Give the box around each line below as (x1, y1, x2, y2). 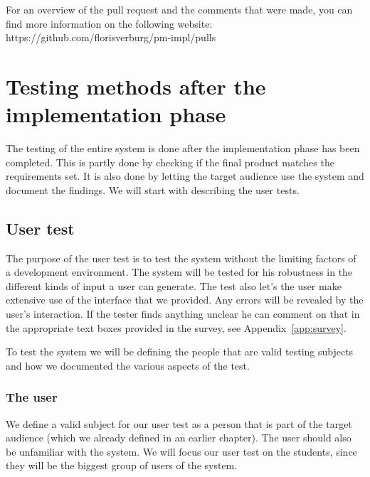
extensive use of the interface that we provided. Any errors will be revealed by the (6, 292, 364, 307)
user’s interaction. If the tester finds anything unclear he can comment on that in (6, 306, 360, 321)
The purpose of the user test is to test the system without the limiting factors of (6, 250, 356, 265)
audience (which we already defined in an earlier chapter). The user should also (6, 430, 351, 445)
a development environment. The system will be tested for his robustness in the (6, 264, 353, 279)
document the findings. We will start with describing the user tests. (6, 182, 300, 197)
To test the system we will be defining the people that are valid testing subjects (6, 344, 354, 359)
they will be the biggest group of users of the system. (6, 458, 238, 473)
